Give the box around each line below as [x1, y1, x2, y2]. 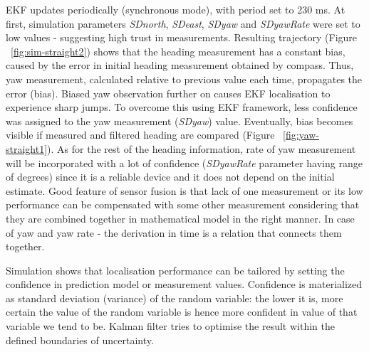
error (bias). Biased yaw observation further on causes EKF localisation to [6, 85, 331, 100]
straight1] [6, 141, 48, 156]
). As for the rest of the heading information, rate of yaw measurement [47, 141, 356, 156]
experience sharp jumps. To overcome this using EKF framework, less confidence [6, 100, 358, 114]
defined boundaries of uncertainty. [6, 332, 154, 347]
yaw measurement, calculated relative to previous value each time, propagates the [6, 71, 363, 86]
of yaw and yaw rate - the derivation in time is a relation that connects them [6, 225, 342, 240]
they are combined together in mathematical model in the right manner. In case [6, 210, 355, 225]
